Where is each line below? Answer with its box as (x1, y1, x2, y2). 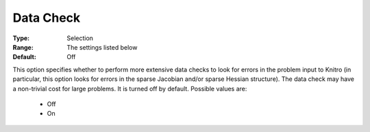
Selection (66, 34, 94, 42)
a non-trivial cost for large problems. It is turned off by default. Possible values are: (12, 84, 247, 93)
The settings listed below (66, 43, 138, 51)
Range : (12, 43, 34, 51)
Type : (12, 34, 30, 42)
